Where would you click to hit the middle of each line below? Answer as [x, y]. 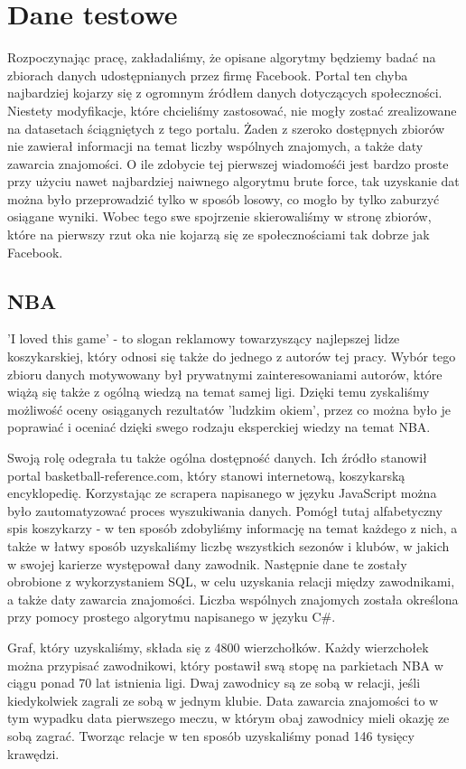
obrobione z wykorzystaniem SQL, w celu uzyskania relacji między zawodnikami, [231, 581]
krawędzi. [33, 753]
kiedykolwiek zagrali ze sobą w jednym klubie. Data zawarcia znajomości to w [223, 700]
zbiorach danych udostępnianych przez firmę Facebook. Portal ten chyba [208, 75]
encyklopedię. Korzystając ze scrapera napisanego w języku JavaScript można [222, 493]
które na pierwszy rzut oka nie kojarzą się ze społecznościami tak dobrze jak [219, 234]
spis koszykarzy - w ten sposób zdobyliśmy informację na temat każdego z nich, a [233, 528]
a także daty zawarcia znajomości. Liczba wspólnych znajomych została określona [233, 599]
